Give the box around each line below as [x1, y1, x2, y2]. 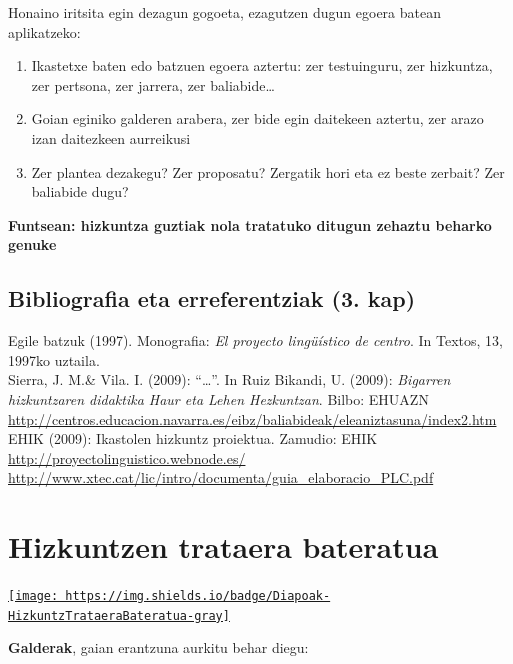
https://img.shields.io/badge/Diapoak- [65, 589, 331, 604]
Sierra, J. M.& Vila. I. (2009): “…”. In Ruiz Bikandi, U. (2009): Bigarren [8, 369, 451, 390]
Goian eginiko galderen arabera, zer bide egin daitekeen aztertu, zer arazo [31, 108, 484, 129]
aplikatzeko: [8, 21, 81, 42]
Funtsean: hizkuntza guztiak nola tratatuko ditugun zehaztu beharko [8, 214, 492, 235]
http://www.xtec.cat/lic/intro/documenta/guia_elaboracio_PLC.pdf [8, 467, 434, 488]
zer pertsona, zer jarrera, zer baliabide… [31, 74, 275, 95]
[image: [8, 589, 59, 604]
